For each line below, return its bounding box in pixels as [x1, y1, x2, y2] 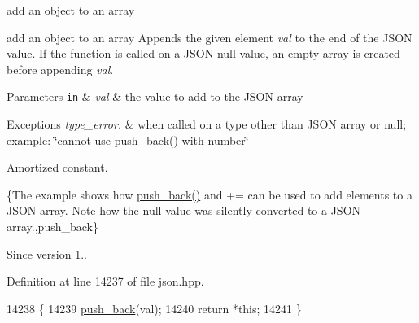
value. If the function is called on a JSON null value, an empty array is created [7, 45, 400, 62]
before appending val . [7, 60, 114, 77]
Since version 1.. [7, 245, 87, 262]
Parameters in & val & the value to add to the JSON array [7, 88, 303, 105]
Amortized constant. [7, 159, 108, 176]
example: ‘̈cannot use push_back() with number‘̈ [7, 131, 249, 148]
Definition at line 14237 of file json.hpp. [7, 273, 204, 290]
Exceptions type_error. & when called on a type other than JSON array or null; [7, 116, 407, 133]
